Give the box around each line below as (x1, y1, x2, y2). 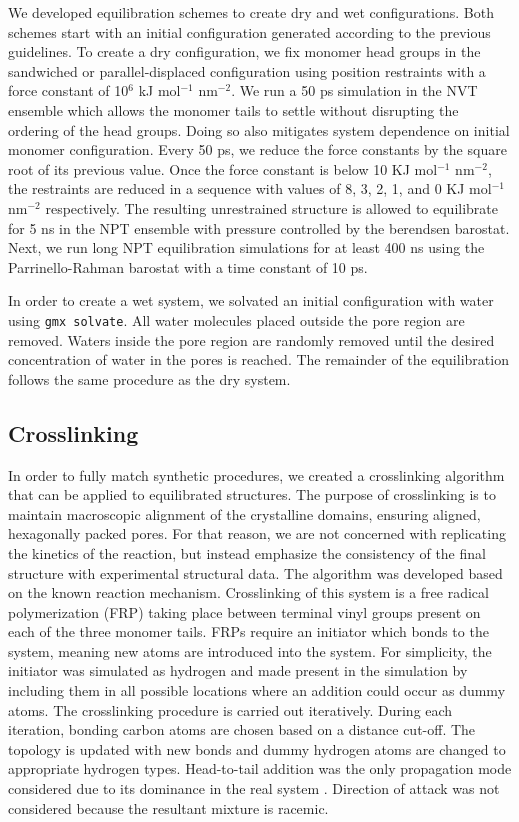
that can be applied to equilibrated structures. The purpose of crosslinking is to (8, 484, 496, 505)
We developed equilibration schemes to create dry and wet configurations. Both (8, 2, 494, 22)
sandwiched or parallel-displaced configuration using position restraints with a (8, 60, 486, 81)
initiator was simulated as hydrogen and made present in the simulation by (8, 660, 468, 681)
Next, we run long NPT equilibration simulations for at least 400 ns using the (8, 237, 485, 258)
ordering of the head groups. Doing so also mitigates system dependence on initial (8, 119, 510, 140)
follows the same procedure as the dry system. (8, 368, 291, 389)
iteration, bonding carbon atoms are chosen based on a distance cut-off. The (8, 719, 476, 740)
